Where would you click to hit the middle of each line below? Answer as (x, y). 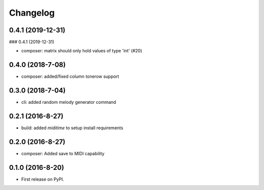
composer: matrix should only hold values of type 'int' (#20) (82, 51)
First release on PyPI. (43, 179)
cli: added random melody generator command (69, 102)
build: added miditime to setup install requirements (72, 128)
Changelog (32, 13)
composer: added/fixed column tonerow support (70, 76)
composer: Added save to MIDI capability (63, 154)
